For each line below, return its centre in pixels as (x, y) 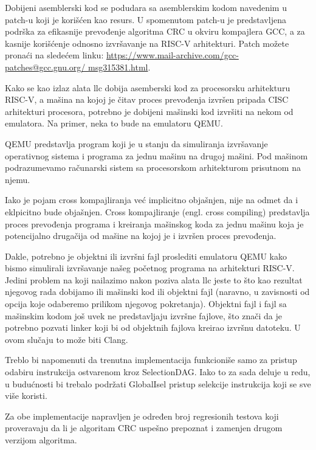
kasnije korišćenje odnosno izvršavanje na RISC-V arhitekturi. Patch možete (147, 43)
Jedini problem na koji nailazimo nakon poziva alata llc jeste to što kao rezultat (154, 279)
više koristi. (26, 396)
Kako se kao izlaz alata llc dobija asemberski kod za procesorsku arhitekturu (148, 87)
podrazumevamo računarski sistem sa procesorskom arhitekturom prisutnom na (153, 168)
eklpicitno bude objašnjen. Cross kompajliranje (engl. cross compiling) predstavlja (157, 211)
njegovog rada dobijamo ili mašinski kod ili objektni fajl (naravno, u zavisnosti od (157, 292)
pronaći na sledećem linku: (54, 55)
